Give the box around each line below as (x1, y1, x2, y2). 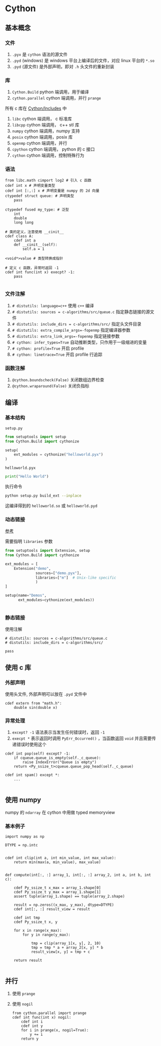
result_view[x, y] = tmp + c (31, 949, 90, 954)
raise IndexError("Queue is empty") (22, 760, 97, 765)
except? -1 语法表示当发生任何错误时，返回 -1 (12, 729, 105, 735)
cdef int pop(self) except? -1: (5, 751, 71, 756)
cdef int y (21, 1024, 43, 1028)
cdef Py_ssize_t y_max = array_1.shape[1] (14, 890, 101, 895)
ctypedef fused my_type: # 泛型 (5, 207, 69, 212)
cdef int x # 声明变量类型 (5, 183, 55, 188)
